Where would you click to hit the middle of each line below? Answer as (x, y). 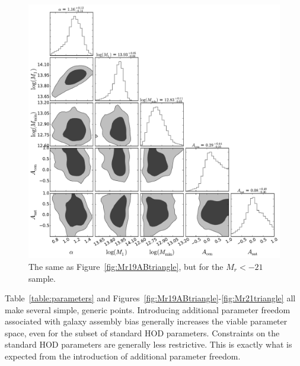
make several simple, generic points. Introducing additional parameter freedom (148, 309)
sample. (42, 278)
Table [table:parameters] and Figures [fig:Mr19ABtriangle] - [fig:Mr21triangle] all (150, 298)
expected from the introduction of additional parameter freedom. (123, 356)
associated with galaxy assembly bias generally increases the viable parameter (146, 321)
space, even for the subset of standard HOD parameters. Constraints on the (142, 332)
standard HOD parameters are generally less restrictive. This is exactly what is (149, 344)
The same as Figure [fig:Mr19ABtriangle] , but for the (126, 266)
